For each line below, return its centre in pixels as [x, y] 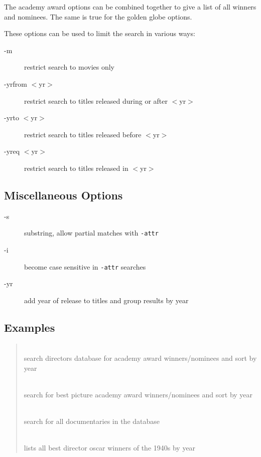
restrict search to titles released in [76, 168]
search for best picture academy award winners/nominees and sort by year [138, 394]
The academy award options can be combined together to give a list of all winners [130, 7]
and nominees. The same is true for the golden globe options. [98, 16]
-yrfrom [16, 83]
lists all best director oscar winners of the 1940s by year [110, 448]
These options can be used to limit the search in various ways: [100, 33]
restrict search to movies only [69, 67]
